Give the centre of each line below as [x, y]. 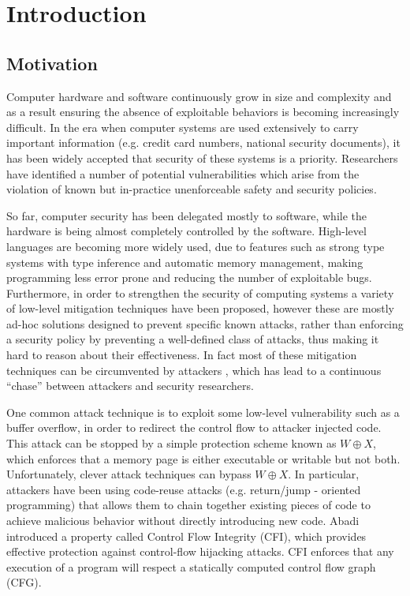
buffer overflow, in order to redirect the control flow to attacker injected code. [194, 427]
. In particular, [324, 474]
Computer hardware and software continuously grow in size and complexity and [199, 96]
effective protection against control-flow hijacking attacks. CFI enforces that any [200, 551]
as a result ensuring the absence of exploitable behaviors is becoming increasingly [203, 112]
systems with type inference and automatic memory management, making [185, 262]
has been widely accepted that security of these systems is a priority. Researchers [202, 157]
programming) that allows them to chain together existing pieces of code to [188, 505]
